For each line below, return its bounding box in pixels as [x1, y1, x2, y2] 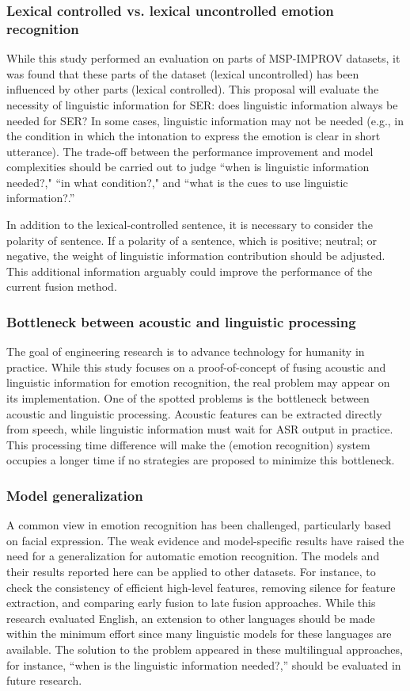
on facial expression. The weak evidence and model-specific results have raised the [6, 532, 404, 548]
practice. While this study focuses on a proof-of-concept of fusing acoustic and [6, 358, 386, 375]
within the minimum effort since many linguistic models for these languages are [6, 625, 392, 642]
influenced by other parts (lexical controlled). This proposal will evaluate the [6, 81, 379, 97]
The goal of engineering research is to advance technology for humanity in [6, 343, 365, 360]
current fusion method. [6, 278, 117, 295]
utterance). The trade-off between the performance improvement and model [6, 143, 374, 159]
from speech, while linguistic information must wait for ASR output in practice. [6, 421, 393, 437]
